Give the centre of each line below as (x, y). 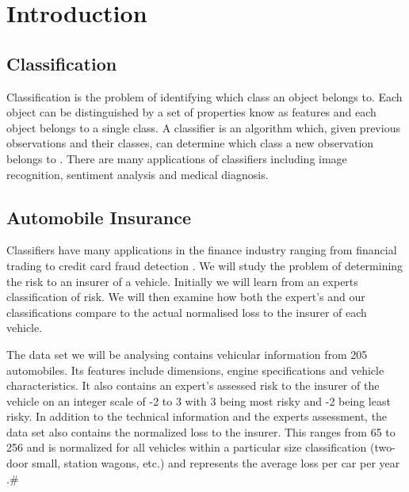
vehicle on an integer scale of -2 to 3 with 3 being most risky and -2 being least (199, 400)
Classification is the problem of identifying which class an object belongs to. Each (204, 96)
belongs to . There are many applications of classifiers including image (177, 158)
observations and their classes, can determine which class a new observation (190, 143)
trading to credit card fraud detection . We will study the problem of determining (205, 265)
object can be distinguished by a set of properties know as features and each (191, 112)
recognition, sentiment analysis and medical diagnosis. (138, 174)
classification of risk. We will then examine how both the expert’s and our (186, 297)
